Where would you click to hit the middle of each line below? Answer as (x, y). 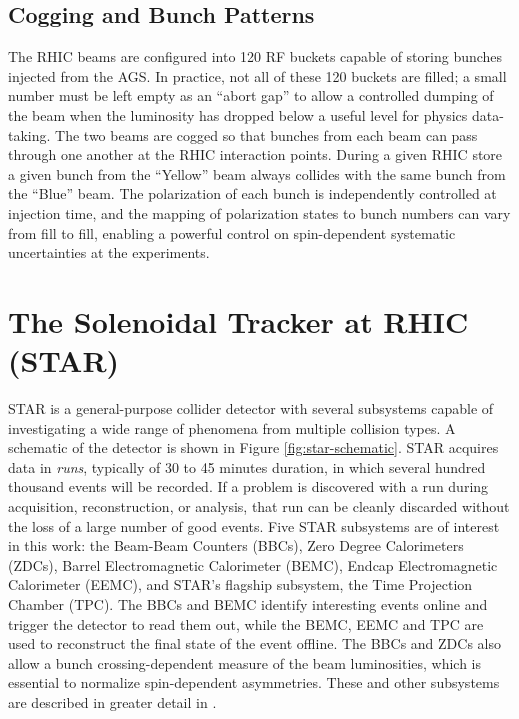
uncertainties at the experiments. (109, 252)
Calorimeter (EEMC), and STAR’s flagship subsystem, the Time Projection (240, 584)
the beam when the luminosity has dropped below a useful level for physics (238, 114)
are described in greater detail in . (112, 701)
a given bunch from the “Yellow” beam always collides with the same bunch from (257, 173)
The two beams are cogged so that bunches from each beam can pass (266, 134)
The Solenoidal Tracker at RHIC (238, 320)
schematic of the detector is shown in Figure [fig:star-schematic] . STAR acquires (253, 447)
